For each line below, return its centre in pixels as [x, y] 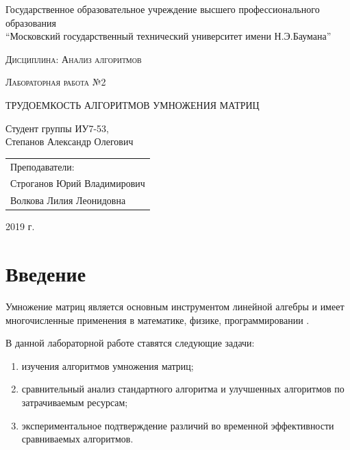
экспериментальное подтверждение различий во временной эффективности [178, 425]
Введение [46, 274]
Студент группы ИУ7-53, [58, 128]
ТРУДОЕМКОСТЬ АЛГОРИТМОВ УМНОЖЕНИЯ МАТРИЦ [133, 104]
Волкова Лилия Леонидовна [68, 200]
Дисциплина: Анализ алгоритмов [74, 59]
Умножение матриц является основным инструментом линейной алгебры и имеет [175, 306]
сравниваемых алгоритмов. [77, 439]
